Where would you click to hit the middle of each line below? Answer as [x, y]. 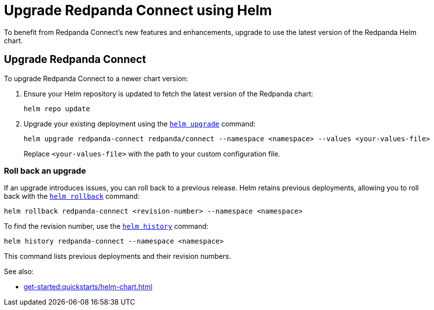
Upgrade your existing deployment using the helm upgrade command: [140, 124]
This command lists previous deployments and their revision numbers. [118, 256]
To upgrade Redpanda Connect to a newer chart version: [96, 78]
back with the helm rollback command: [72, 196]
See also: [19, 272]
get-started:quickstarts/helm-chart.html [88, 287]
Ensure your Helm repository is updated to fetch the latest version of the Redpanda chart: [169, 93]
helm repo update [57, 108]
